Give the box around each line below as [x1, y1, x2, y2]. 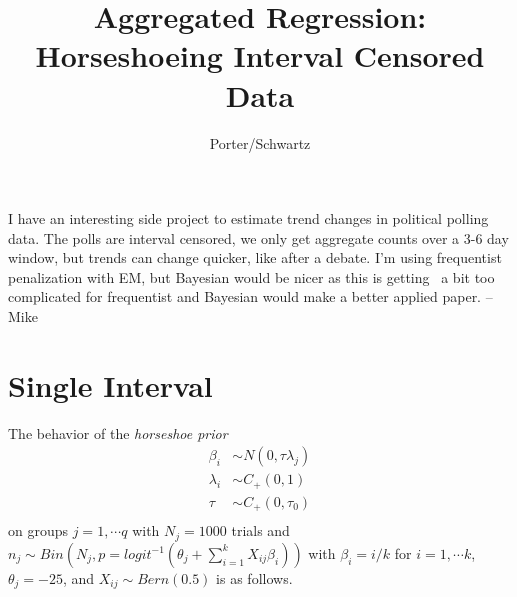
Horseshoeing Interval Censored [35, 35, 485, 76]
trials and [231, 520, 290, 541]
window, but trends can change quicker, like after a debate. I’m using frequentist [8, 247, 502, 268]
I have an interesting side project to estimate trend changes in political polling [8, 208, 489, 229]
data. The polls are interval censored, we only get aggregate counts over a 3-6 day [8, 227, 509, 248]
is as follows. [216, 567, 293, 588]
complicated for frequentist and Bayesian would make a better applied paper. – [8, 286, 493, 307]
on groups [8, 520, 69, 541]
